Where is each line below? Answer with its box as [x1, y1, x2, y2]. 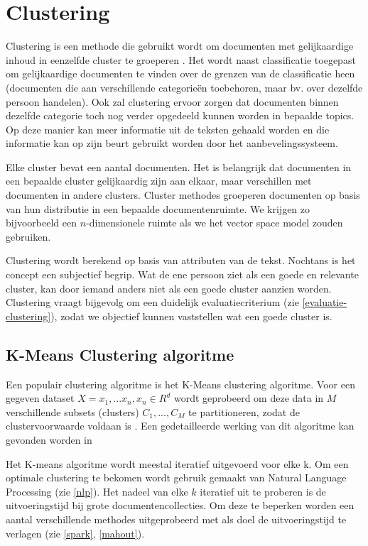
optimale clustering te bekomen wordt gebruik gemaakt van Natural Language [6, 470, 347, 485]
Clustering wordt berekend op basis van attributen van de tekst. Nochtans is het [6, 253, 356, 268]
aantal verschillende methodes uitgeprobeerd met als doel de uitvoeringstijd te [6, 511, 347, 526]
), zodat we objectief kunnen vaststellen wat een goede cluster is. [50, 308, 332, 323]
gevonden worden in [6, 432, 92, 447]
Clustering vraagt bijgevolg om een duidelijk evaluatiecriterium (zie [6, 295, 299, 310]
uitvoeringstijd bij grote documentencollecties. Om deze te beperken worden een [6, 498, 355, 513]
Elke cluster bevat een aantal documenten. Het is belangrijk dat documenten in [6, 159, 352, 174]
